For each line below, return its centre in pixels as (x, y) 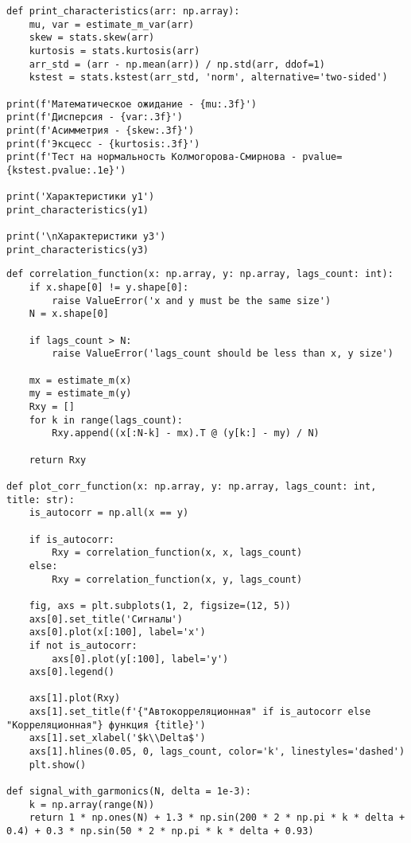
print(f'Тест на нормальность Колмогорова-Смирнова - (152, 157)
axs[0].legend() (72, 672)
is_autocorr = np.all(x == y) (109, 513)
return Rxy (58, 460)
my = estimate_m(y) (80, 394)
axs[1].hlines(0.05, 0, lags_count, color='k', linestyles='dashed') (217, 752)
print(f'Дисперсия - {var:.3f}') (95, 117)
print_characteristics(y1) (78, 210)
